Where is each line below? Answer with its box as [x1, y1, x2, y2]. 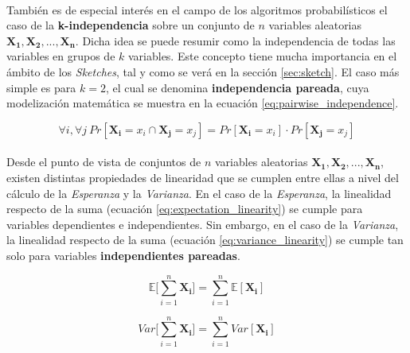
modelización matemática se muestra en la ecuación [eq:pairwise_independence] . [6, 95, 399, 111]
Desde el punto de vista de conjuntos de [6, 153, 201, 170]
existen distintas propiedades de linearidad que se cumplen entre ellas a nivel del [6, 169, 399, 185]
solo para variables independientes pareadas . [6, 246, 240, 263]
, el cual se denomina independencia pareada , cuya [105, 79, 369, 95]
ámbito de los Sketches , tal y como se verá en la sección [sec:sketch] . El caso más [6, 63, 400, 80]
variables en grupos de [6, 48, 115, 64]
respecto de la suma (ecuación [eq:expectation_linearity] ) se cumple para [6, 200, 363, 217]
